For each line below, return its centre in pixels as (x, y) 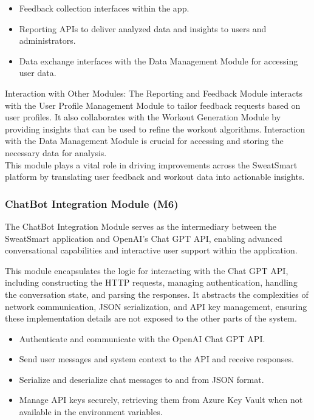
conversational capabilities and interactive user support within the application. (151, 250)
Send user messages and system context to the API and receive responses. (156, 359)
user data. (38, 73)
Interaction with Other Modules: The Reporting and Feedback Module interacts (154, 93)
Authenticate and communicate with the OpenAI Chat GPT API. (142, 338)
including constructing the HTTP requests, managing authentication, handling (151, 282)
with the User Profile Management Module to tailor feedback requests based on (153, 105)
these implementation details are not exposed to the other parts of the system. (151, 318)
